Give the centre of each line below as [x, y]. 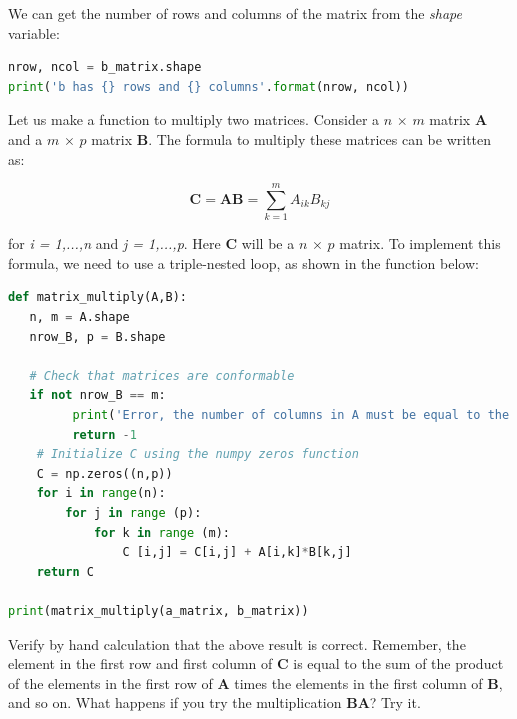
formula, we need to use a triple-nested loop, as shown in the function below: [243, 262]
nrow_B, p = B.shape [97, 336]
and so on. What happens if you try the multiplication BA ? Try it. [214, 702]
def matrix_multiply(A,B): [97, 297]
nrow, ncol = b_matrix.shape [105, 67]
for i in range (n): [101, 493]
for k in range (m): [161, 532]
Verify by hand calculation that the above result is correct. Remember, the [237, 643]
